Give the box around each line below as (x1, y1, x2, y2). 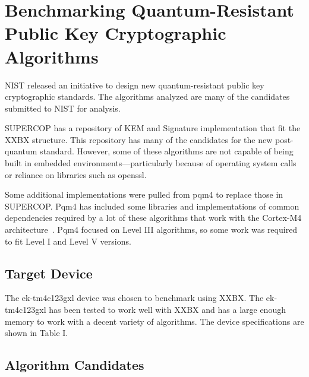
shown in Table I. (5, 327, 68, 339)
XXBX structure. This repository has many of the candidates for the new (5, 133, 273, 145)
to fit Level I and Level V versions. (5, 235, 131, 247)
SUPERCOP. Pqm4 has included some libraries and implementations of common (5, 199, 299, 212)
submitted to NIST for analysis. (5, 102, 121, 114)
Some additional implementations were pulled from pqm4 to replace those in (5, 188, 283, 201)
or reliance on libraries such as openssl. (5, 168, 147, 180)
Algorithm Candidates (5, 356, 144, 374)
